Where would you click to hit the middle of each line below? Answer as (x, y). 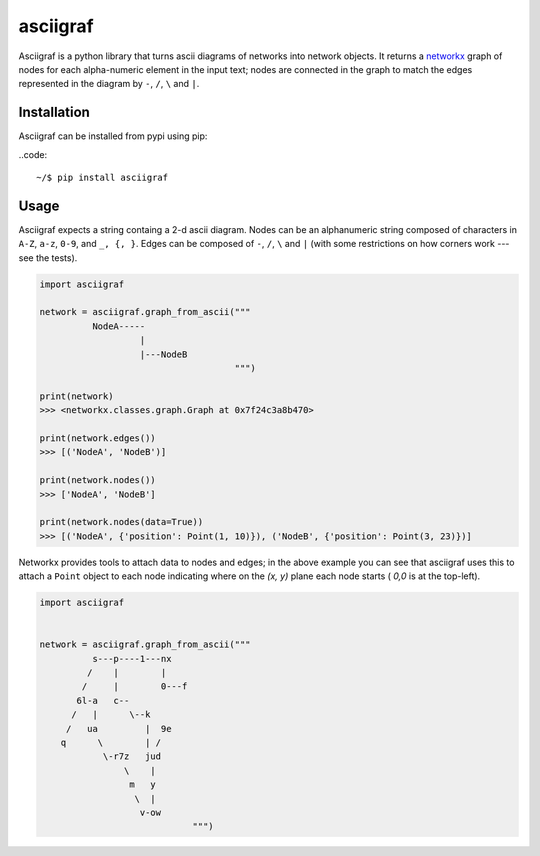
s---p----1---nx (131, 658)
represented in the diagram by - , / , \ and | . (109, 84)
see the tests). (48, 257)
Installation (54, 112)
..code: (33, 154)
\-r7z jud (132, 756)
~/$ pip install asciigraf (102, 178)
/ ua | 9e (118, 728)
